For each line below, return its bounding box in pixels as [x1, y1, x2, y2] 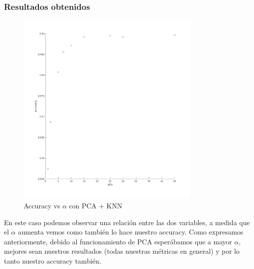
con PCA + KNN [69, 201, 123, 210]
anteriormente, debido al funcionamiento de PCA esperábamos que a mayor [4, 236, 232, 246]
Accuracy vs [24, 201, 60, 210]
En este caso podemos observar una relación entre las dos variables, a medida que [4, 217, 250, 227]
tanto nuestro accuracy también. [4, 255, 101, 266]
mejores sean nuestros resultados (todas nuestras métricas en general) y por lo [4, 246, 240, 256]
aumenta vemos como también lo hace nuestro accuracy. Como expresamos [18, 227, 244, 237]
